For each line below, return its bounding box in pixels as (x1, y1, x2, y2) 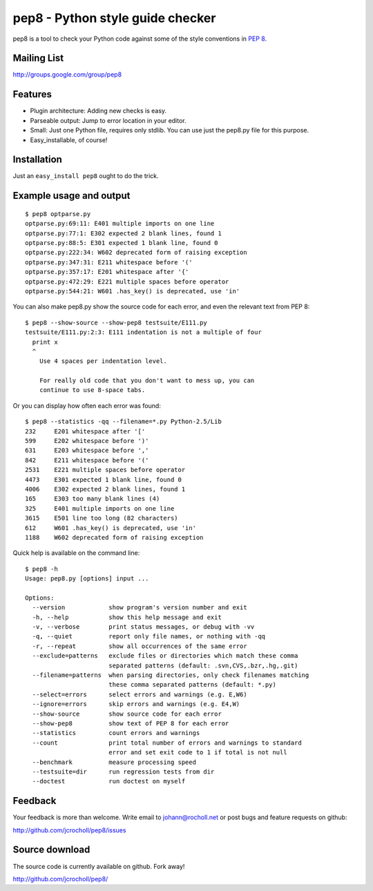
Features (12, 88, 52, 100)
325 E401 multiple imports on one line (25, 505, 175, 512)
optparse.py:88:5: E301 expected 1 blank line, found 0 (25, 239, 218, 247)
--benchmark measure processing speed (32, 758, 197, 766)
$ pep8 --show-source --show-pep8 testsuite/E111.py (25, 318, 207, 326)
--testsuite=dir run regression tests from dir (32, 767, 215, 776)
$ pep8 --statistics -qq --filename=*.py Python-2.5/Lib (25, 418, 222, 426)
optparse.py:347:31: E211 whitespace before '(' (25, 258, 193, 266)
